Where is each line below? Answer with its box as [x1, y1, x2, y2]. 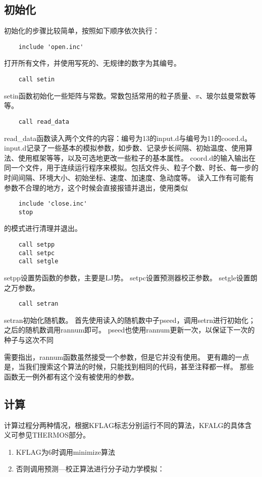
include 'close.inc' [18, 200, 87, 208]
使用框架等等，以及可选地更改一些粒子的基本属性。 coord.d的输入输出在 [18, 152, 256, 163]
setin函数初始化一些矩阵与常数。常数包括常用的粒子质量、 [4, 90, 195, 101]
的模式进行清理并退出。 [4, 223, 82, 233]
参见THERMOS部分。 [18, 430, 90, 440]
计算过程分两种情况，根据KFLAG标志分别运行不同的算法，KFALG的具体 [4, 419, 245, 430]
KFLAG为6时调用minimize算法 [16, 446, 115, 457]
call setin [18, 76, 55, 83]
